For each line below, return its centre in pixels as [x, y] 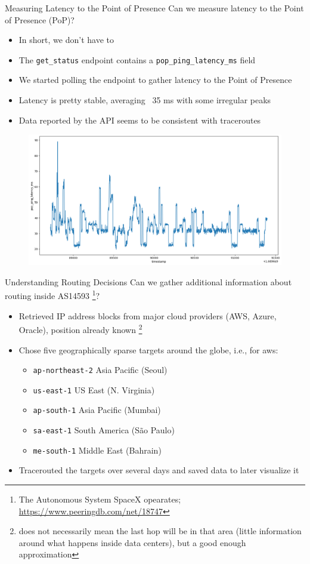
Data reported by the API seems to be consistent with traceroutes [140, 120]
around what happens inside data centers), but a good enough [132, 542]
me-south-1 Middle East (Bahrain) [97, 450]
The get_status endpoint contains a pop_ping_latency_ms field [137, 59]
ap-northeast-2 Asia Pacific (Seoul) [100, 370]
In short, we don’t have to [66, 40]
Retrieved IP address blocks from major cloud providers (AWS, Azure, [148, 315]
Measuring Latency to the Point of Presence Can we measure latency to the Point [154, 8]
